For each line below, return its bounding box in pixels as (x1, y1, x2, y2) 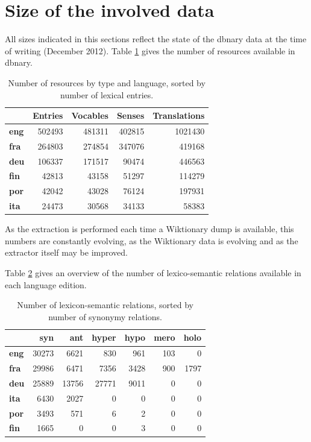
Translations (152, 109, 205, 122)
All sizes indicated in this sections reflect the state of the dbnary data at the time (5, 33, 307, 45)
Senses (116, 109, 145, 122)
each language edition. (5, 278, 87, 291)
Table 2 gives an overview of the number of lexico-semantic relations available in (5, 267, 301, 279)
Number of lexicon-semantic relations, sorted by (17, 298, 193, 311)
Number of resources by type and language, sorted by (8, 76, 206, 89)
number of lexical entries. (60, 88, 154, 101)
